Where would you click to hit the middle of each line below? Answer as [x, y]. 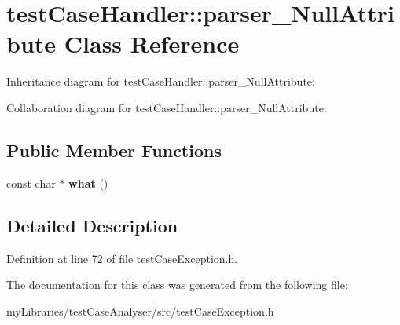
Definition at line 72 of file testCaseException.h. [122, 258]
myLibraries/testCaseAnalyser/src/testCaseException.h [140, 310]
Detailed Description [92, 225]
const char [31, 183]
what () [88, 183]
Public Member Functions [114, 150]
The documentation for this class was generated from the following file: [177, 285]
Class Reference [152, 44]
